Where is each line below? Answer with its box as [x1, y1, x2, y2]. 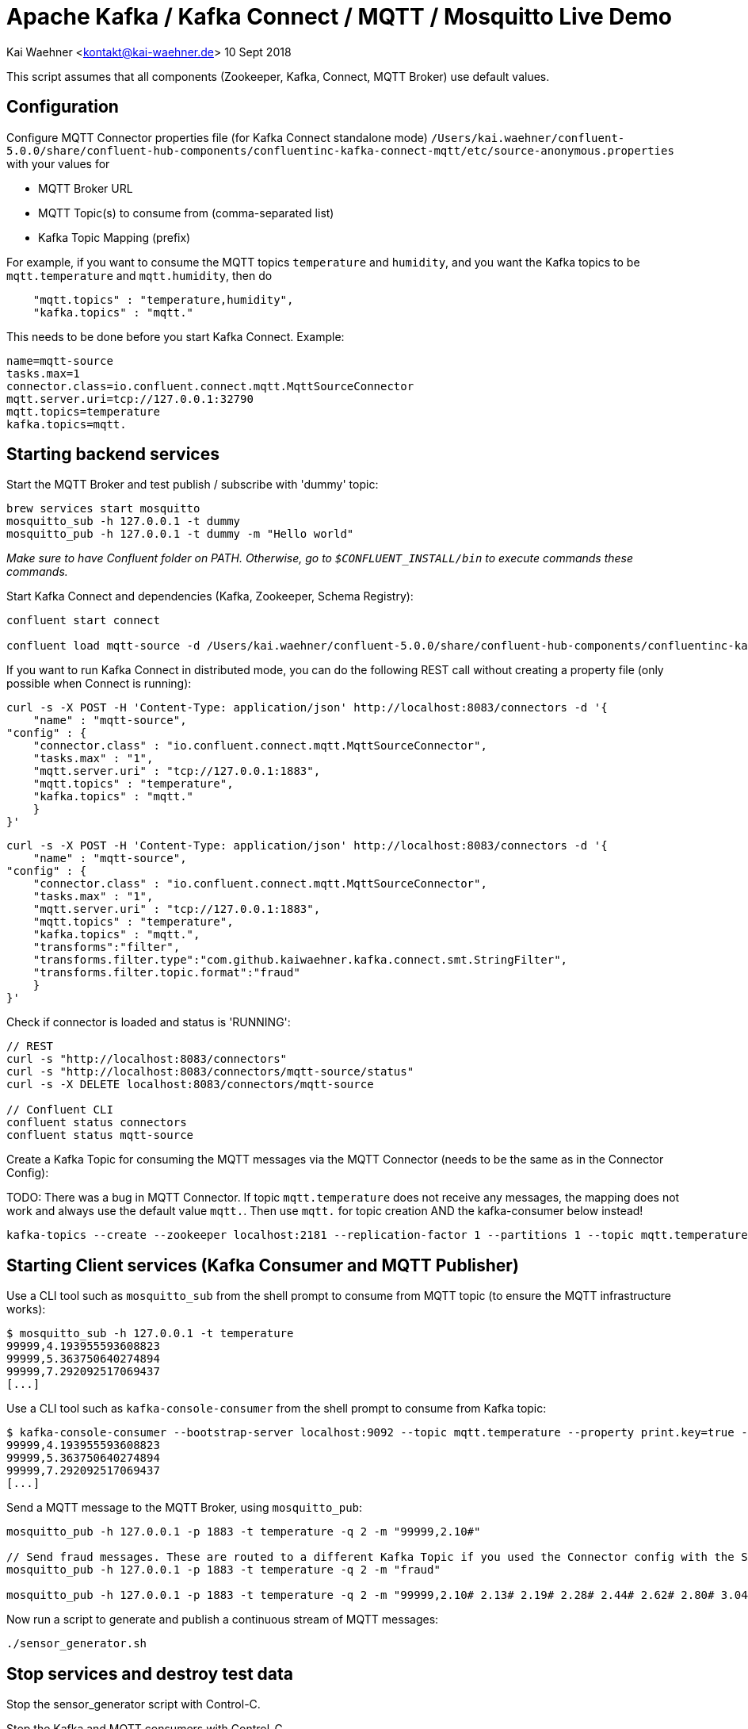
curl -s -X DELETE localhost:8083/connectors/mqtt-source [6, 1078, 374, 1091]
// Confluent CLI [6, 1103, 113, 1117]
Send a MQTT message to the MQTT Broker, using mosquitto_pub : [6, 1501, 363, 1515]
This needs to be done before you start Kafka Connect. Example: [6, 329, 345, 343]
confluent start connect [6, 614, 160, 627]
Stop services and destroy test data [6, 1663, 294, 1684]
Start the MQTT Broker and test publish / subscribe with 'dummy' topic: [6, 477, 379, 492]
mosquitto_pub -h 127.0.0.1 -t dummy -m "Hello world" [6, 527, 354, 541]
